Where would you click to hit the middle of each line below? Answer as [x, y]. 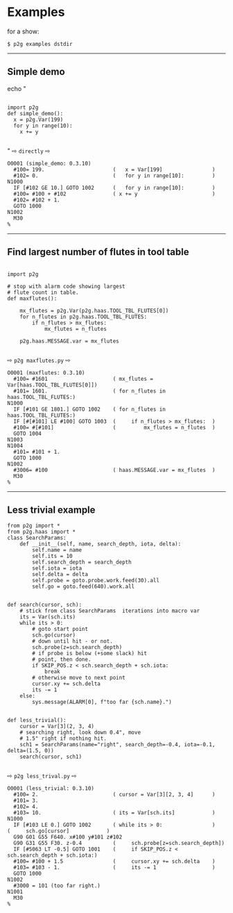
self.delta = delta [60, 575]
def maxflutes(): [32, 298]
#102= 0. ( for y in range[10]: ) [114, 175]
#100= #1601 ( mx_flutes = [84, 379]
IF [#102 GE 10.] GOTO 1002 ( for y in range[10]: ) [114, 188]
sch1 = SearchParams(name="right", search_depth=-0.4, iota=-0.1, [118, 745]
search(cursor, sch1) [51, 757]
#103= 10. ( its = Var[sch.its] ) [114, 813]
